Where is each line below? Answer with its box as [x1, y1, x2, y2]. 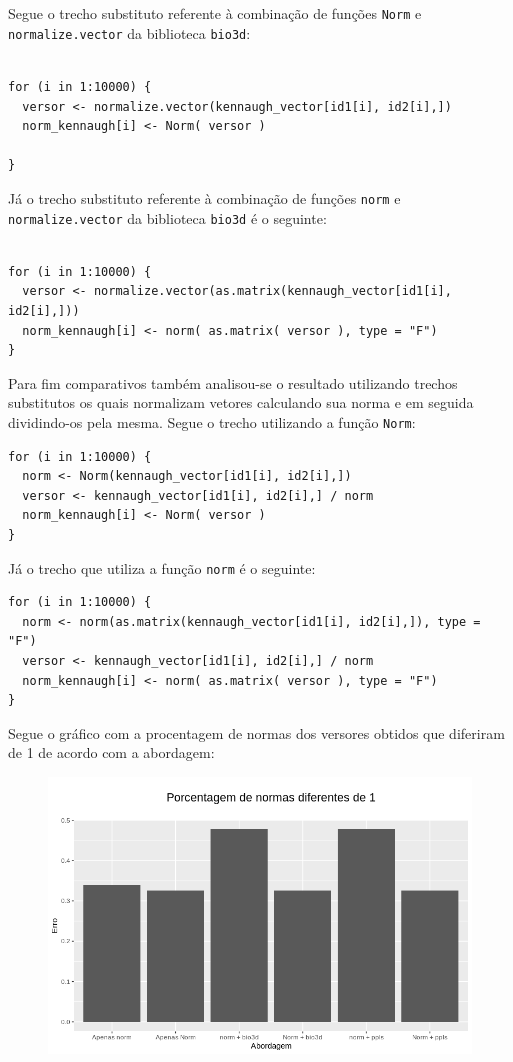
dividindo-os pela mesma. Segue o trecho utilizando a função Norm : [8, 411, 416, 432]
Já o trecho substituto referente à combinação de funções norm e [8, 187, 401, 208]
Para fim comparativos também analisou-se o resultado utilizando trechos [8, 372, 458, 393]
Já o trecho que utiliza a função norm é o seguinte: [8, 557, 316, 578]
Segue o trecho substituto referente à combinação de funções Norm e [8, 3, 422, 23]
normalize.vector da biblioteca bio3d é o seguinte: [8, 207, 327, 228]
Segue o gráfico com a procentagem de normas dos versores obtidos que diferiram [8, 722, 505, 743]
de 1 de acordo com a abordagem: [8, 742, 215, 763]
